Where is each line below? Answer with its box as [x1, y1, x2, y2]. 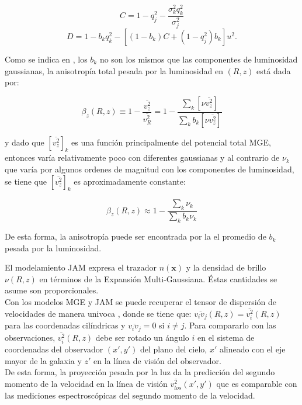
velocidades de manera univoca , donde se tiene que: [5, 307, 192, 319]
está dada [256, 64, 291, 77]
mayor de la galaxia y [5, 354, 82, 366]
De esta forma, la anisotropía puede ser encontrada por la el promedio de [5, 230, 266, 243]
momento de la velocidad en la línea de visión [5, 378, 168, 390]
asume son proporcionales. [5, 284, 99, 296]
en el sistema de [197, 331, 255, 344]
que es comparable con [216, 378, 297, 390]
